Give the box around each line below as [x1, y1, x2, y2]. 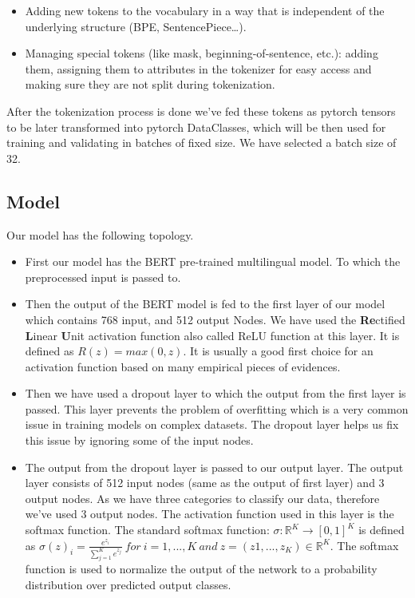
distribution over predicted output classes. [25, 576, 231, 593]
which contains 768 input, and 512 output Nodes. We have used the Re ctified [25, 311, 405, 327]
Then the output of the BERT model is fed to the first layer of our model [25, 295, 385, 312]
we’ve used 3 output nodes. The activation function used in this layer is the [25, 505, 394, 522]
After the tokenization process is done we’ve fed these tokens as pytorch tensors [6, 102, 396, 119]
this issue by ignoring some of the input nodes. [25, 432, 254, 449]
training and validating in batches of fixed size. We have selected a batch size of [6, 134, 397, 151]
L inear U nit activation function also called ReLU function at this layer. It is [25, 327, 400, 343]
